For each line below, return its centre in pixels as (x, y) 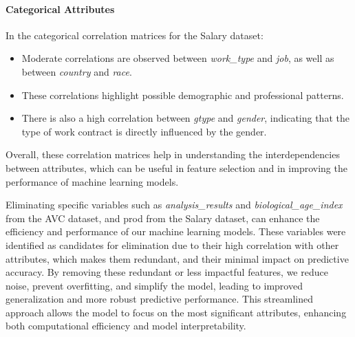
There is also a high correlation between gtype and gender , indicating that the (185, 118)
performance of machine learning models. (92, 181)
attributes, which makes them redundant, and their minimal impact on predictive (177, 258)
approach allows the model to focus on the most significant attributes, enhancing (176, 312)
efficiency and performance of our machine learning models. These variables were (176, 231)
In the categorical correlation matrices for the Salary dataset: (135, 35)
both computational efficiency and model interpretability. (126, 326)
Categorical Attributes (60, 9)
